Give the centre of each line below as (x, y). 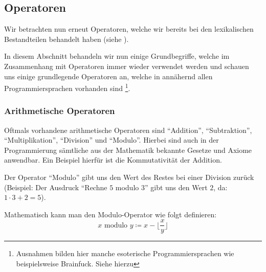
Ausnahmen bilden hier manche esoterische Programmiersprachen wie (125, 253)
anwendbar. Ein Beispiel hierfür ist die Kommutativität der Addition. (113, 160)
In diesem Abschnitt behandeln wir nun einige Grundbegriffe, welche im (117, 56)
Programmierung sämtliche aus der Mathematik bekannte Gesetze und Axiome (128, 150)
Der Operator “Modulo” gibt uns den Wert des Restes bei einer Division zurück (129, 177)
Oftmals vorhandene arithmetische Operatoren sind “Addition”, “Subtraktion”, (128, 130)
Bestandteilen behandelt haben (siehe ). (66, 39)
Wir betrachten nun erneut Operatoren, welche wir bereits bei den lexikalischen (129, 29)
